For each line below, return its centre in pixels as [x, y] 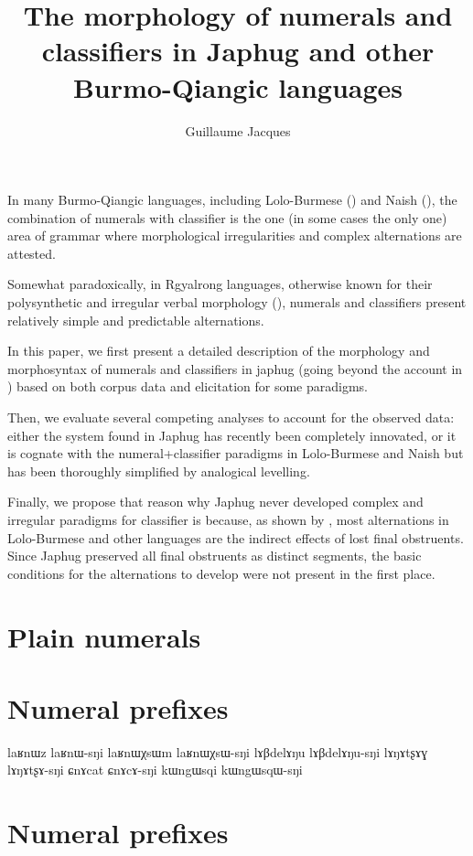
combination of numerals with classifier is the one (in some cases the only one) [227, 217]
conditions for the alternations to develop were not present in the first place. [221, 573]
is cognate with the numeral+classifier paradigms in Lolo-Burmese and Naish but [236, 453]
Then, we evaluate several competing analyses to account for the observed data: [231, 417]
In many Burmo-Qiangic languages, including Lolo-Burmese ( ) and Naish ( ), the [232, 200]
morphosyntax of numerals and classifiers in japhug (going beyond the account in [235, 368]
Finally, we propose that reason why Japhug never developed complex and [215, 502]
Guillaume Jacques [238, 130]
